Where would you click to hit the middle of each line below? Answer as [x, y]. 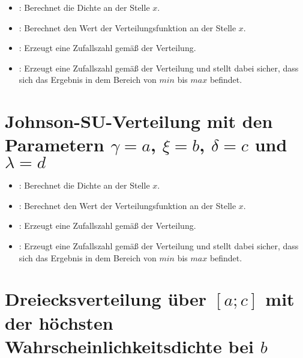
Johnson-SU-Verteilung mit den [139, 121]
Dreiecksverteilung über [106, 299]
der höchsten [59, 322]
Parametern [55, 144]
